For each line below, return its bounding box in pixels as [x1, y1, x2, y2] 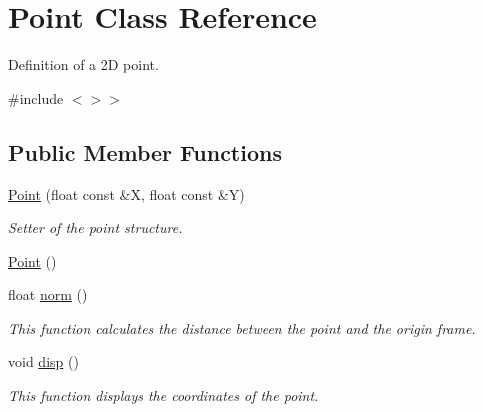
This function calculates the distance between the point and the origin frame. [8, 317, 476, 338]
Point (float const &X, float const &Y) [8, 183, 245, 204]
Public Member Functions [8, 136, 282, 167]
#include [8, 87, 64, 108]
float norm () [8, 284, 88, 305]
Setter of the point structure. [8, 217, 183, 238]
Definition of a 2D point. [8, 54, 159, 75]
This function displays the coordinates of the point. [8, 385, 319, 406]
